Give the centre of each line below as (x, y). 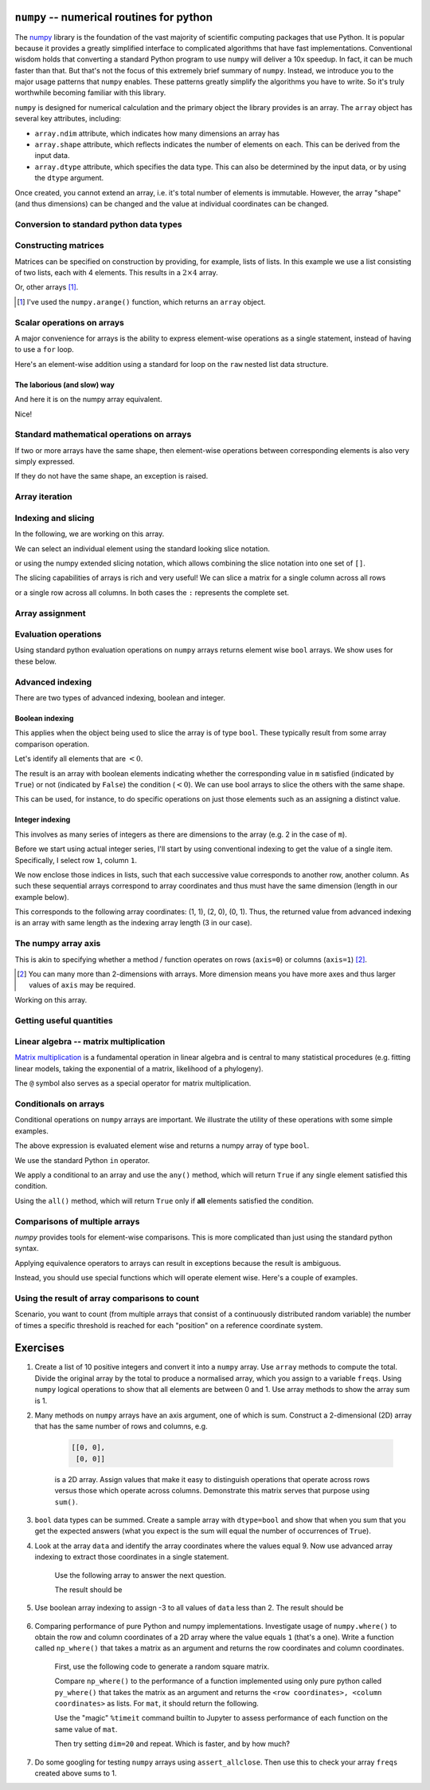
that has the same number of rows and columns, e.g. (121, 1426)
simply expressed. (45, 462)
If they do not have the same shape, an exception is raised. (111, 476)
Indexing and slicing (55, 518)
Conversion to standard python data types (98, 224)
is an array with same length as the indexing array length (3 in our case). (133, 923)
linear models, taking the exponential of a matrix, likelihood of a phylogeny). (139, 1068)
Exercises (40, 1348)
